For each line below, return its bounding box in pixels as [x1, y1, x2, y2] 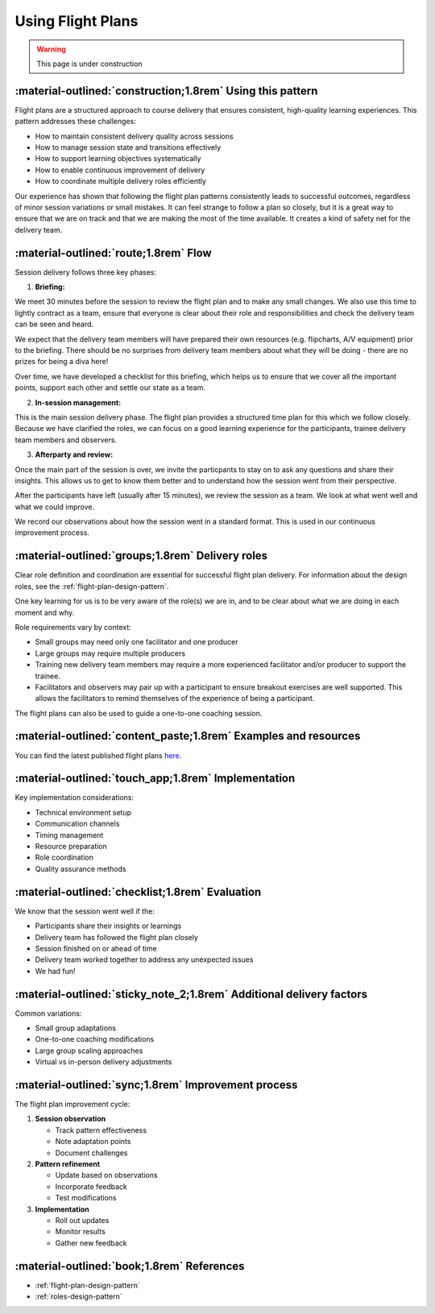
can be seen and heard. [14, 319, 94, 330]
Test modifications [55, 1193, 117, 1203]
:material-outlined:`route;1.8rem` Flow [14, 246, 213, 259]
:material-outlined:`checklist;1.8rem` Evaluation [14, 885, 262, 898]
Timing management [35, 830, 104, 839]
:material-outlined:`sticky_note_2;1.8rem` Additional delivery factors [14, 987, 368, 1001]
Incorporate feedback [55, 1181, 128, 1192]
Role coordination [35, 852, 94, 862]
